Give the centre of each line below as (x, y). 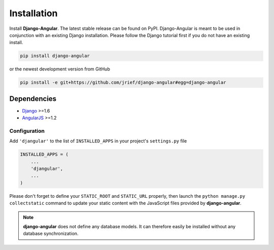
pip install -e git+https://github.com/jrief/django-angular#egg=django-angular (123, 83)
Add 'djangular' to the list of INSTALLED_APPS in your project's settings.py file (98, 141)
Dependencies (33, 99)
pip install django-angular (55, 56)
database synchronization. (51, 234)
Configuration (27, 131)
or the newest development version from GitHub (60, 69)
